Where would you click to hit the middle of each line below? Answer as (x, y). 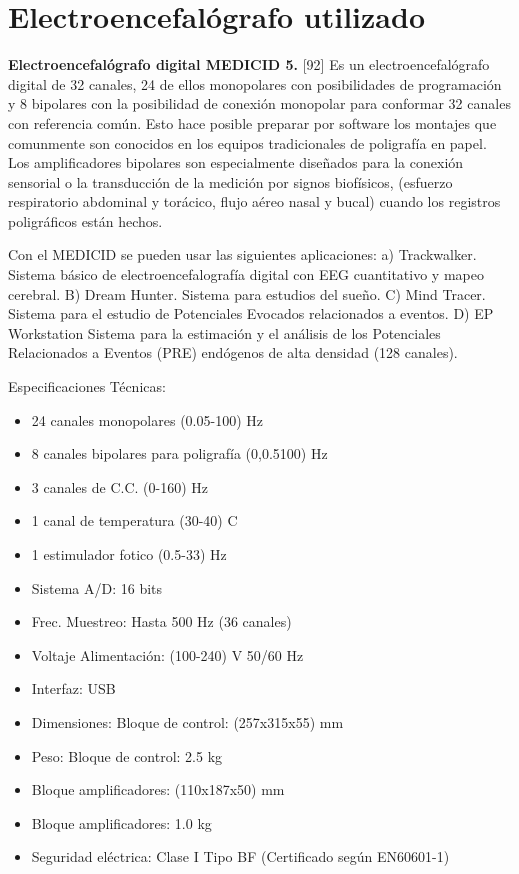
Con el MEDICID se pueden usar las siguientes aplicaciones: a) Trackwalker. (242, 254)
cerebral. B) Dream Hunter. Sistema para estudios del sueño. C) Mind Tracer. (247, 293)
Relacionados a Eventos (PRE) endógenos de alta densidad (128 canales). (233, 352)
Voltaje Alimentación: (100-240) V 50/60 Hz (167, 654)
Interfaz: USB (73, 688)
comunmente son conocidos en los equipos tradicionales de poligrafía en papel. (247, 142)
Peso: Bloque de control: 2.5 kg (127, 755)
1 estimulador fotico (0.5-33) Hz (129, 554)
